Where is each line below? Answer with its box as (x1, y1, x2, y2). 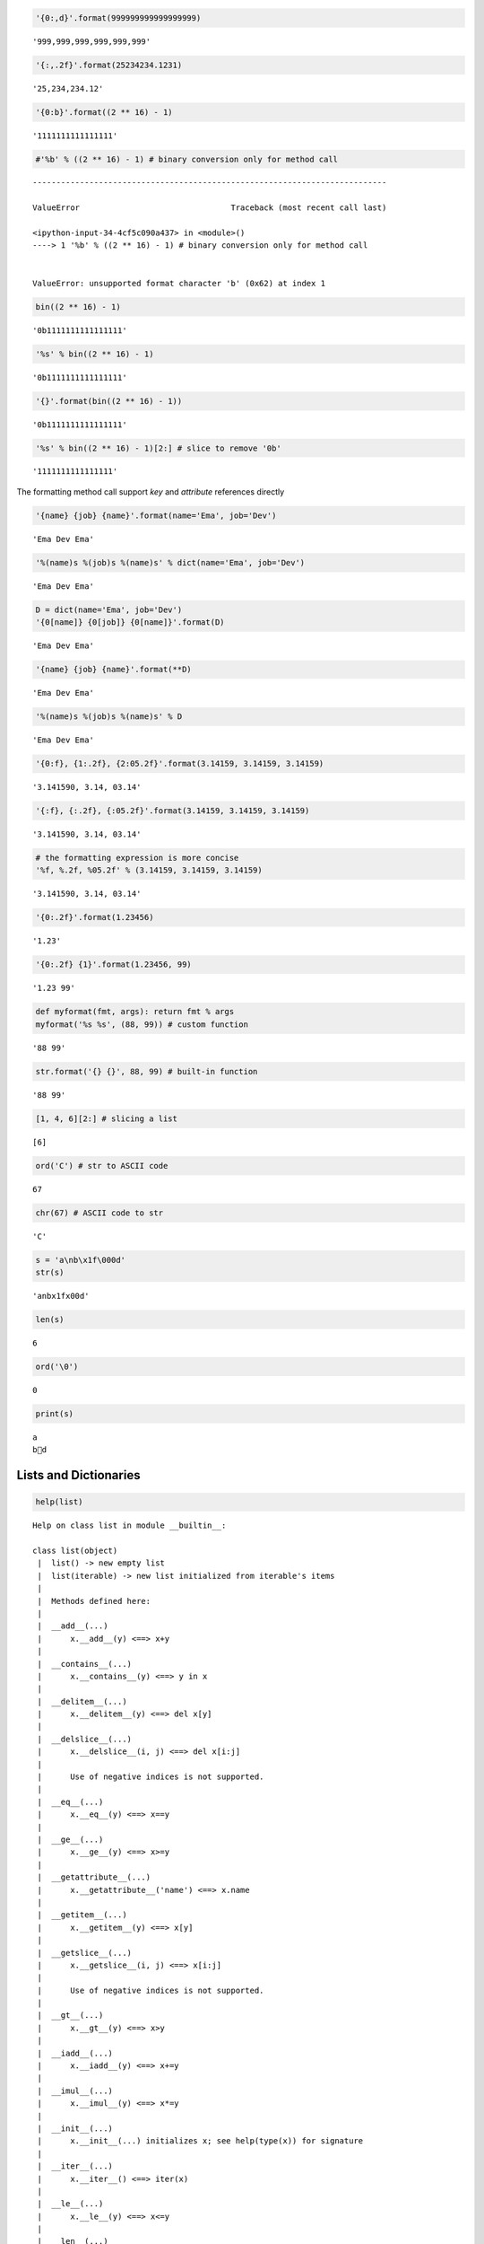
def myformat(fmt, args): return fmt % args (35, 1006, 235, 1017)
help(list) (35, 1497, 83, 1507)
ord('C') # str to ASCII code (35, 1161, 169, 1170)
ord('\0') (35, 1361, 79, 1372)
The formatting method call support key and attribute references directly (16, 486, 285, 497)
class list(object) (32, 1546, 118, 1556)
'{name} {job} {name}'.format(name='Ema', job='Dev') (35, 510, 277, 521)
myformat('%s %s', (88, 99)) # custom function (35, 1019, 248, 1030)
